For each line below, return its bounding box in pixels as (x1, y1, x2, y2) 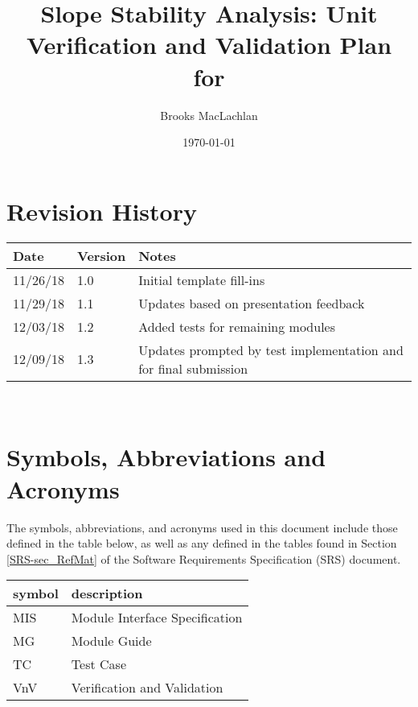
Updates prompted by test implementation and (138, 340, 404, 359)
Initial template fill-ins (138, 270, 265, 289)
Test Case (71, 655, 126, 674)
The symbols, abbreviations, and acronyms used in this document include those (6, 519, 398, 535)
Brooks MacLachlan (160, 106, 258, 123)
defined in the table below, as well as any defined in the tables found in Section (6, 535, 397, 552)
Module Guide (71, 631, 152, 651)
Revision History (6, 194, 197, 227)
